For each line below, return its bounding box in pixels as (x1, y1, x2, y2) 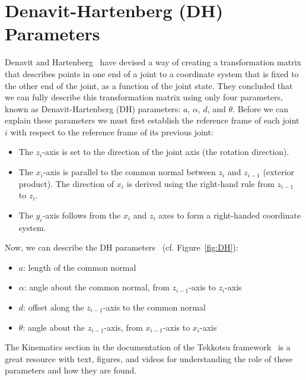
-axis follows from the (42, 208, 121, 221)
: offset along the (23, 301, 84, 313)
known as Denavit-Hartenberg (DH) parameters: (5, 102, 181, 115)
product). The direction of (18, 177, 114, 189)
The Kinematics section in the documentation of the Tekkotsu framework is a (5, 341, 291, 353)
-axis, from (104, 321, 143, 333)
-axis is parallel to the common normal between (43, 166, 216, 178)
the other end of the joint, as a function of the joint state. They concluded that (5, 79, 293, 91)
